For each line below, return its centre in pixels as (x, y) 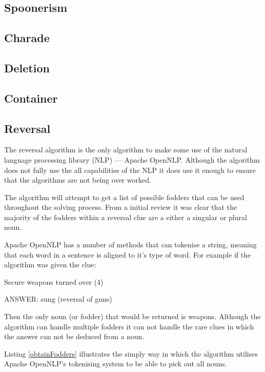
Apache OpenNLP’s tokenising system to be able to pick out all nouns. (116, 364)
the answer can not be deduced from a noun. (74, 336)
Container (31, 98)
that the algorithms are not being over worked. (78, 180)
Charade (27, 38)
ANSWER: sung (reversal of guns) (58, 299)
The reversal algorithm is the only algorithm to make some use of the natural (126, 150)
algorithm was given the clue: (50, 265)
